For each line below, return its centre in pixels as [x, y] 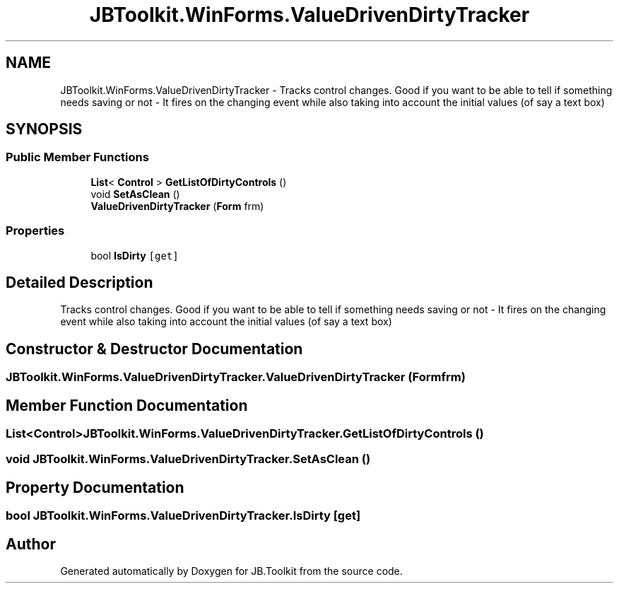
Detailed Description [79, 282]
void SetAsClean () [135, 194]
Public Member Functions [77, 157]
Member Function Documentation [127, 405]
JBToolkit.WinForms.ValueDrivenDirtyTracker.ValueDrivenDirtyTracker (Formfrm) [236, 377]
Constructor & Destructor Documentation [154, 349]
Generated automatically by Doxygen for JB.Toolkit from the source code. [231, 571]
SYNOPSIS [44, 129]
